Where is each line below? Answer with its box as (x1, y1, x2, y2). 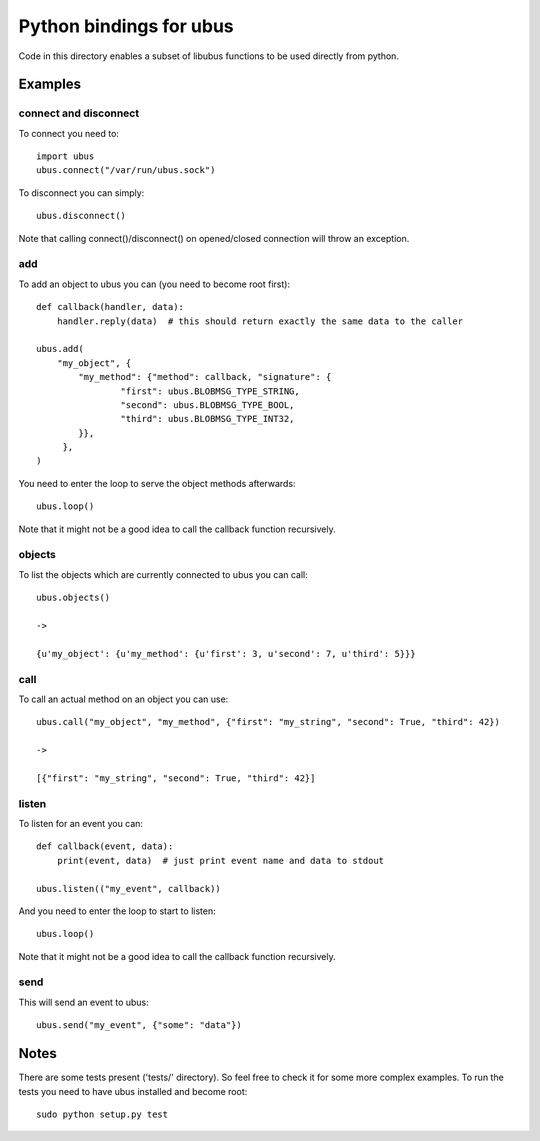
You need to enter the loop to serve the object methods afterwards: (18, 477, 296, 489)
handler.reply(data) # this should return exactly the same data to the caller (56, 315, 464, 327)
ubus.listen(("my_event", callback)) (36, 883, 222, 894)
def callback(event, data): (36, 841, 174, 852)
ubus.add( (36, 343, 84, 355)
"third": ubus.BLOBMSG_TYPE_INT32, (120, 413, 295, 425)
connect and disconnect (18, 106, 140, 120)
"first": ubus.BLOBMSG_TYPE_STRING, (120, 385, 300, 397)
